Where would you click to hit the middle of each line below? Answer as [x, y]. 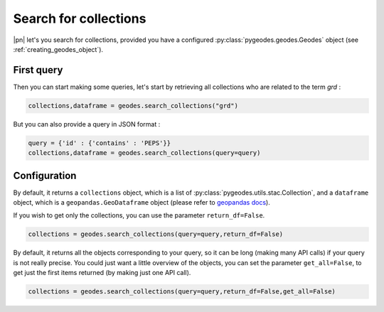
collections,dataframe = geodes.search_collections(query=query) [144, 153]
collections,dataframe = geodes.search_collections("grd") [133, 106]
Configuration [45, 175]
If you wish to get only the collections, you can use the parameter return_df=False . [139, 215]
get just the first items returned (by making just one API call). [102, 273]
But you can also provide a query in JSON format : [87, 124]
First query [38, 70]
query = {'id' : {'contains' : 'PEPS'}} [99, 143]
